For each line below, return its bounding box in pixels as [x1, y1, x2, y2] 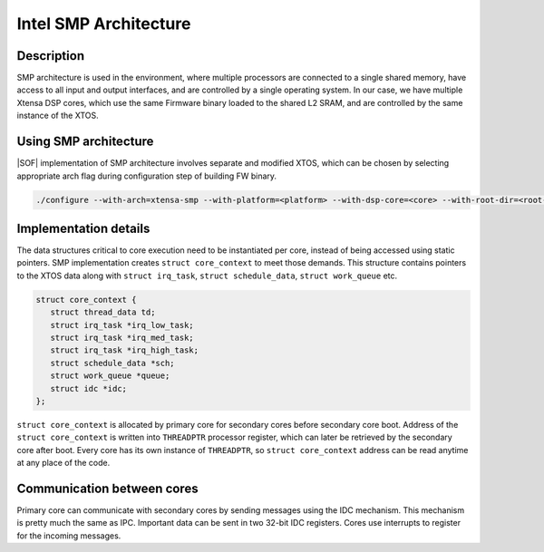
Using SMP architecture [16, 134, 154, 150]
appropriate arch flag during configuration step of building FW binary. [16, 170, 277, 181]
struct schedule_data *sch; [50, 358, 176, 368]
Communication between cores [16, 480, 199, 496]
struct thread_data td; [50, 307, 156, 317]
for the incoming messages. [16, 530, 121, 541]
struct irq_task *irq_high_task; [50, 345, 199, 355]
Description [16, 48, 85, 63]
